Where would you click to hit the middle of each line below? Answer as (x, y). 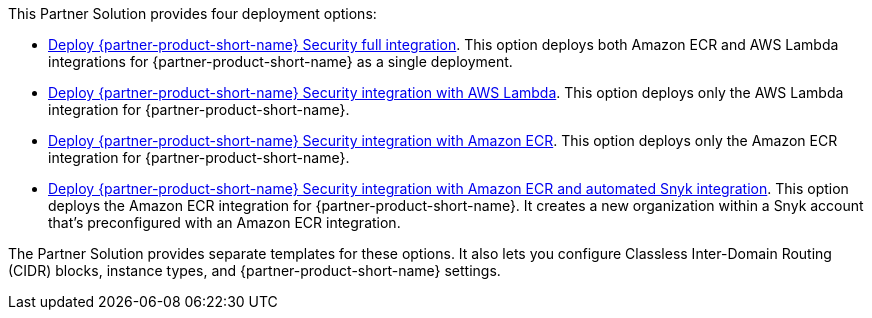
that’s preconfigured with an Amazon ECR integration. (224, 222)
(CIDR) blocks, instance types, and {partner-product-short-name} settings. (254, 270)
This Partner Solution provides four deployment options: (192, 13)
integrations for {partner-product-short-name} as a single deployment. (280, 61)
